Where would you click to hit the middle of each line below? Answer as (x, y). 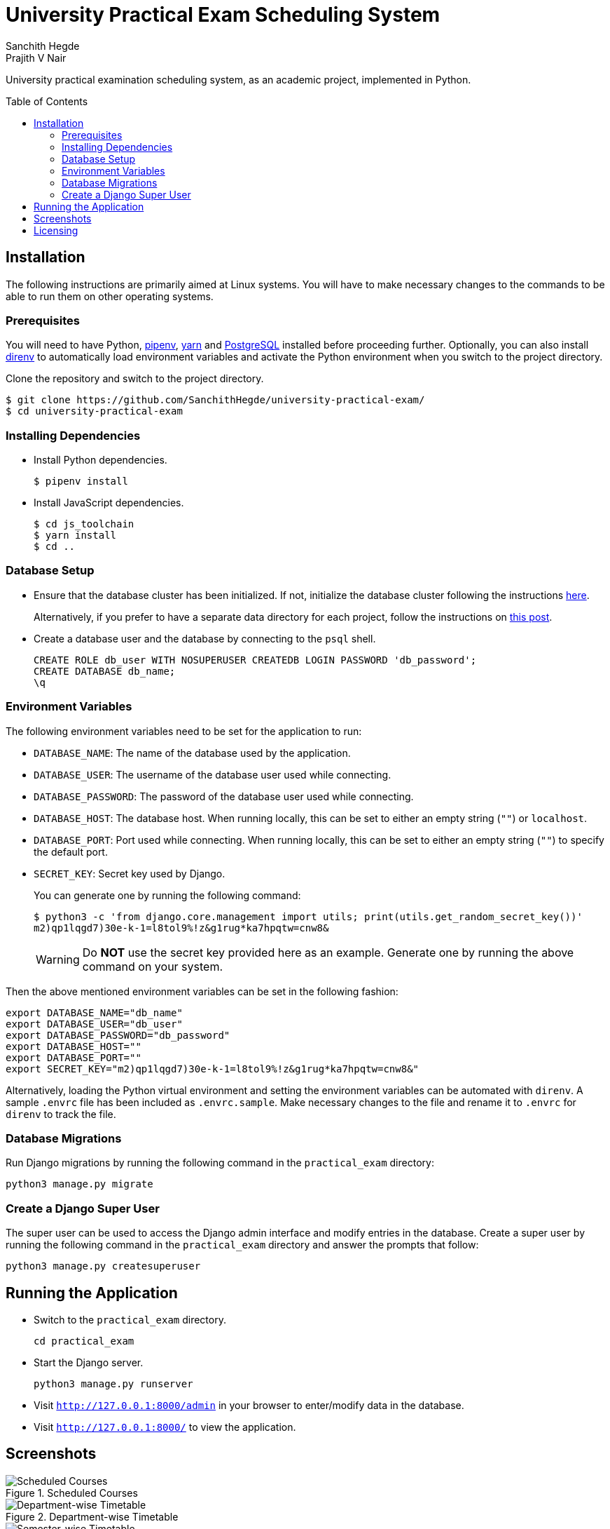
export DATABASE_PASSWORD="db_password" (118, 1035)
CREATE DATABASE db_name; (105, 671)
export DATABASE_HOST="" (74, 1046)
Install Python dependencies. (100, 460)
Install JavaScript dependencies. (109, 503)
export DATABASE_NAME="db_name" (94, 1012)
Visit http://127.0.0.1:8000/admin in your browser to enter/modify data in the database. (249, 1405)
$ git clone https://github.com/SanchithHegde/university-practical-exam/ (215, 400)
